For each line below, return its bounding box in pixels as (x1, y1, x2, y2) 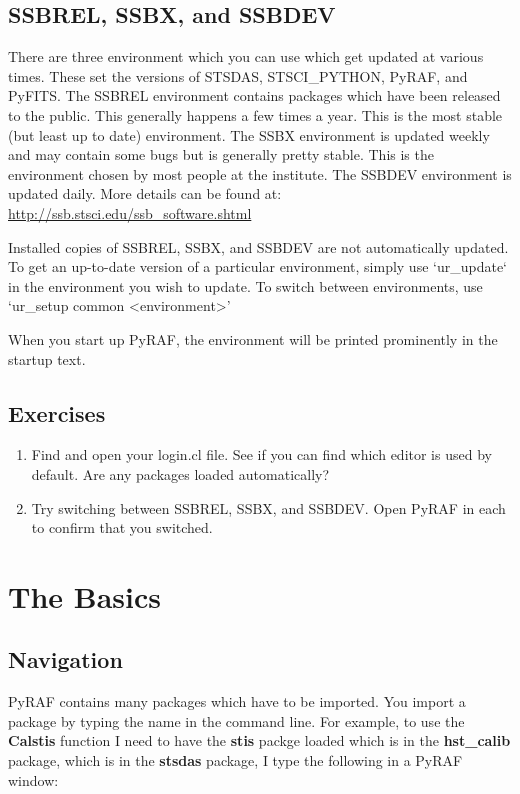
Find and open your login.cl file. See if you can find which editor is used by (31, 444, 492, 465)
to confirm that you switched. (31, 517, 213, 538)
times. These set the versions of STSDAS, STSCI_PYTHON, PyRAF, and (8, 65, 468, 86)
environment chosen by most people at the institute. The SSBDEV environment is (8, 163, 512, 184)
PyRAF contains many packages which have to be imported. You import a (8, 691, 466, 712)
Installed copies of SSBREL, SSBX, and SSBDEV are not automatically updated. (8, 236, 509, 257)
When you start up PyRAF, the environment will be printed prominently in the (8, 328, 498, 349)
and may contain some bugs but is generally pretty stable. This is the (8, 144, 434, 165)
